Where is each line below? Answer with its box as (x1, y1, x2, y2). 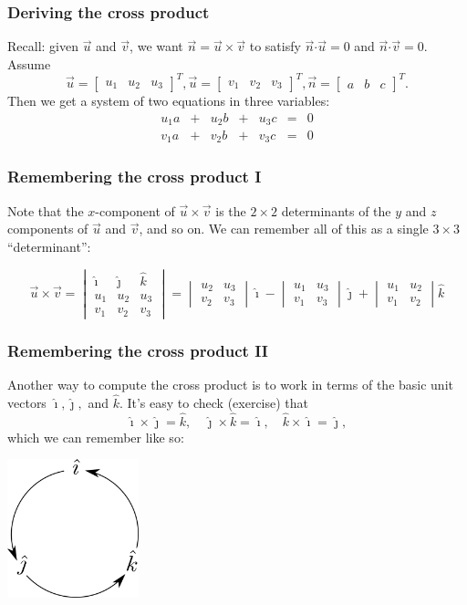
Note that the (7, 201, 84, 220)
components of (7, 219, 88, 238)
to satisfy (249, 37, 301, 56)
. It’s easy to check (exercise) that (119, 392, 309, 412)
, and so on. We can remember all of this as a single (139, 219, 429, 238)
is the (215, 201, 246, 220)
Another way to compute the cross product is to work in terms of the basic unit (7, 375, 453, 394)
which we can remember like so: (7, 427, 184, 446)
